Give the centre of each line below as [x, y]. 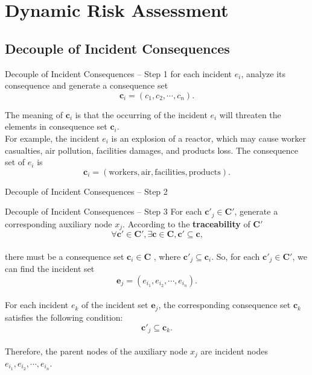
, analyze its [263, 73]
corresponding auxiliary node [59, 223]
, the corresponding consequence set [224, 305]
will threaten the [250, 114]
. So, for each [236, 256]
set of [15, 162]
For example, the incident [52, 138]
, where [167, 256]
